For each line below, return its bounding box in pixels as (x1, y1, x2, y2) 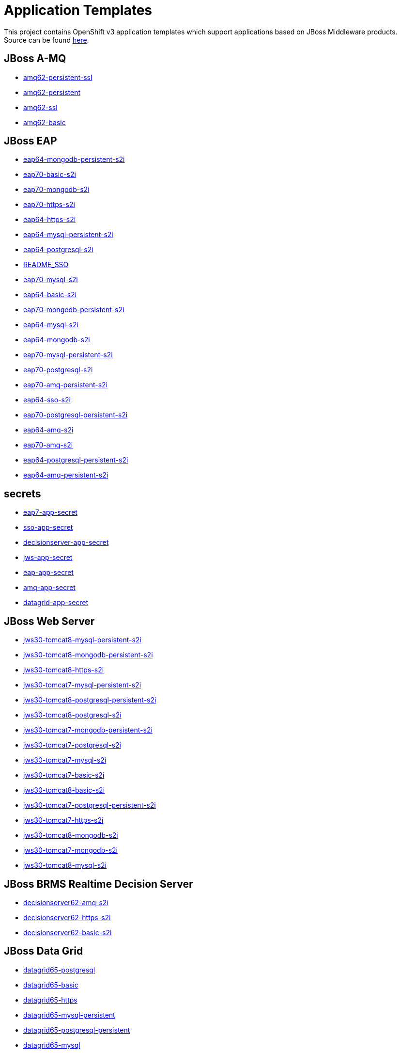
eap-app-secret (23, 568, 74, 577)
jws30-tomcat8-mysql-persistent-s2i (23, 636, 141, 644)
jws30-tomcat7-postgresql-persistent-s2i (23, 801, 156, 810)
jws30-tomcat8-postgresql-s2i (23, 711, 122, 719)
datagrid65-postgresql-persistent (23, 1025, 130, 1034)
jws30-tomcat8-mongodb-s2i (23, 831, 118, 840)
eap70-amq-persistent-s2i (23, 381, 108, 389)
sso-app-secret (23, 523, 73, 532)
